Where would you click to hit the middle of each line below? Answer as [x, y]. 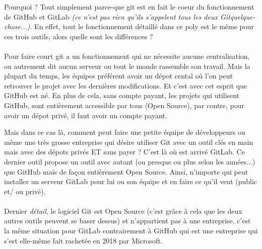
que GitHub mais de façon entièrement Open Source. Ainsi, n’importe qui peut [126, 171]
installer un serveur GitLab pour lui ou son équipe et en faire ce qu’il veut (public [131, 181]
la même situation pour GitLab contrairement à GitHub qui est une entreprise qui [131, 231]
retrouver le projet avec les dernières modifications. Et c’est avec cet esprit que [126, 85]
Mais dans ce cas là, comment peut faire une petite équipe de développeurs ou [125, 132]
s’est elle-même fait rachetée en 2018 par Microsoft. [83, 240]
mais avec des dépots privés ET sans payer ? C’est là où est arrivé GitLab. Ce [124, 152]
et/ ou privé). [25, 191]
